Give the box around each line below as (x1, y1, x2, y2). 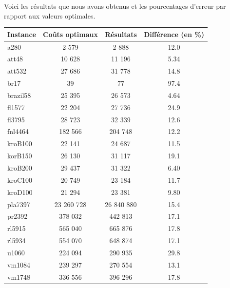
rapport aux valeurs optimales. (4, 10, 96, 20)
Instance (7, 29, 36, 39)
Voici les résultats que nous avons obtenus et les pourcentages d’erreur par (4, 1, 226, 11)
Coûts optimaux (42, 29, 98, 39)
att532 (7, 66, 26, 76)
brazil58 (7, 90, 31, 100)
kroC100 (7, 174, 32, 185)
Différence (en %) (143, 29, 204, 39)
